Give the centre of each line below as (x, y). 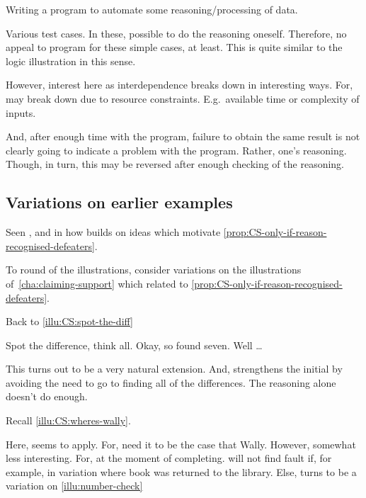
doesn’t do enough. (47, 396)
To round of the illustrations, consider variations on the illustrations (154, 270)
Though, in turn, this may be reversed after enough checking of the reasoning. (175, 164)
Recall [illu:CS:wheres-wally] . (68, 420)
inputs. (21, 112)
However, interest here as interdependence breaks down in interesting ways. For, (179, 85)
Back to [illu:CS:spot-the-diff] (69, 321)
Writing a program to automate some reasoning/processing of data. (152, 9)
